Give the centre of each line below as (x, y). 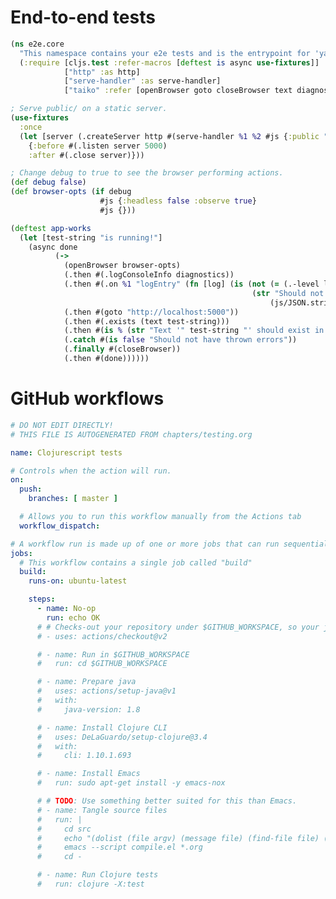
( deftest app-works (51, 228)
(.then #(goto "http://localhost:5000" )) (151, 312)
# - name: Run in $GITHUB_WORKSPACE (113, 654)
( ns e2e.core (37, 44)
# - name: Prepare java (86, 682)
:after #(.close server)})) (86, 155)
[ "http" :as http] (102, 72)
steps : (42, 599)
